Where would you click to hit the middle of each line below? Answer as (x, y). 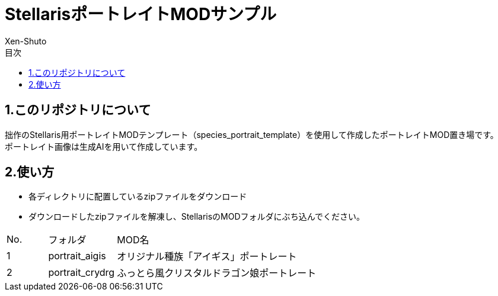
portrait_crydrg (82, 273)
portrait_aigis (77, 256)
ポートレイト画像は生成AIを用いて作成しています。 (104, 146)
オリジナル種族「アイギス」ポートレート (207, 257)
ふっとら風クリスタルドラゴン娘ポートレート (217, 273)
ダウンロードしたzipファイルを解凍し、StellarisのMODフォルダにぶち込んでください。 (197, 217)
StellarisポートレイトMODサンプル (141, 14)
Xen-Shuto (26, 41)
